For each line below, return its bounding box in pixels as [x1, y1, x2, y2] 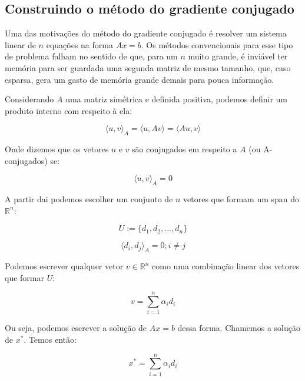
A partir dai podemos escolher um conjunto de [5, 193, 173, 205]
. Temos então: [24, 333, 77, 346]
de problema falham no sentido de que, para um [5, 50, 178, 62]
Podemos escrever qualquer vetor [5, 260, 124, 272]
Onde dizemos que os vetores [5, 143, 109, 155]
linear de [5, 38, 36, 51]
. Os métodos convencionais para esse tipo [141, 38, 293, 51]
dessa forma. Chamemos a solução [177, 322, 300, 334]
